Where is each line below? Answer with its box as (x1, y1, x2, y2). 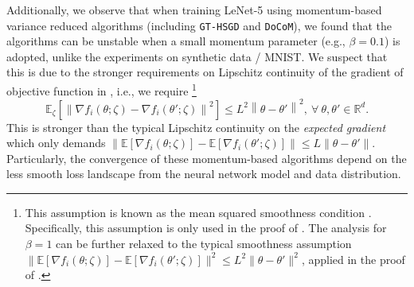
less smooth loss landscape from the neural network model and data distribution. (6, 165, 401, 182)
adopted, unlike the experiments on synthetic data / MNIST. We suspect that (6, 48, 388, 64)
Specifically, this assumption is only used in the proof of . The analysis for (25, 219, 387, 236)
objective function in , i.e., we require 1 (6, 80, 197, 99)
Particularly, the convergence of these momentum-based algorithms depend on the (6, 149, 407, 166)
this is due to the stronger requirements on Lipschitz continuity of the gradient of (6, 64, 404, 80)
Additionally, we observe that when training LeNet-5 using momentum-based (6, 2, 382, 17)
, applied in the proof (301, 250, 405, 267)
